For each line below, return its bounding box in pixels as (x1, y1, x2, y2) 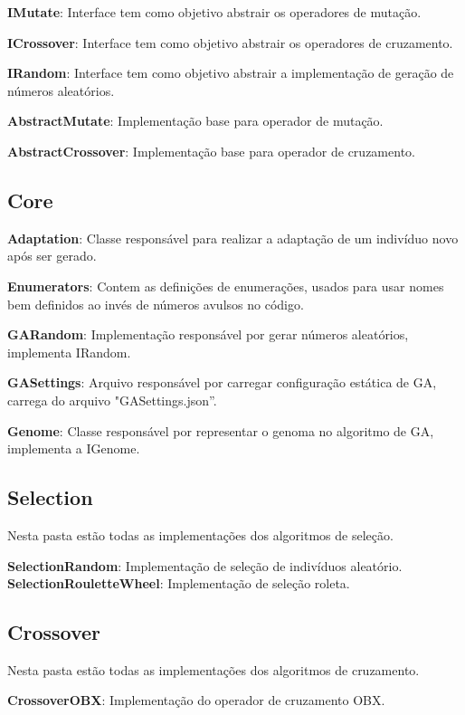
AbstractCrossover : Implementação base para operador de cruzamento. (7, 141, 415, 160)
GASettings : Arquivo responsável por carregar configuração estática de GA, (7, 373, 437, 392)
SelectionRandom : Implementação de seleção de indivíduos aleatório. (7, 556, 403, 575)
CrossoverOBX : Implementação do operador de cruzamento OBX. (7, 691, 385, 710)
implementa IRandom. (7, 342, 131, 361)
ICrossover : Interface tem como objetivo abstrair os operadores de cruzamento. (7, 33, 453, 52)
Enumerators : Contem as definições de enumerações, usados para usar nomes (7, 276, 444, 295)
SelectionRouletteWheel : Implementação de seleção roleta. (7, 574, 350, 593)
